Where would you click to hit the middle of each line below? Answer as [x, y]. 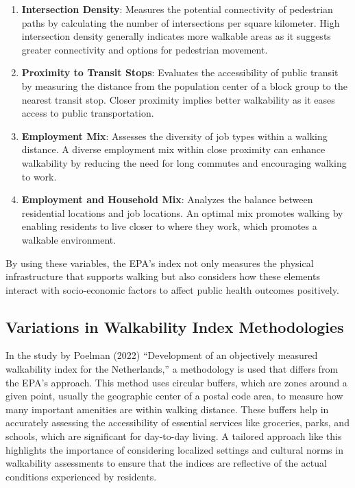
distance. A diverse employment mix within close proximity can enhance [173, 149]
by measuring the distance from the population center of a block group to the [184, 85]
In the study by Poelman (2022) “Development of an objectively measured [162, 355]
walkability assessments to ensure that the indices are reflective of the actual [166, 463]
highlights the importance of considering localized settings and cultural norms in [174, 449]
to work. [39, 176]
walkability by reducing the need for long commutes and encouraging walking [184, 162]
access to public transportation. [88, 113]
